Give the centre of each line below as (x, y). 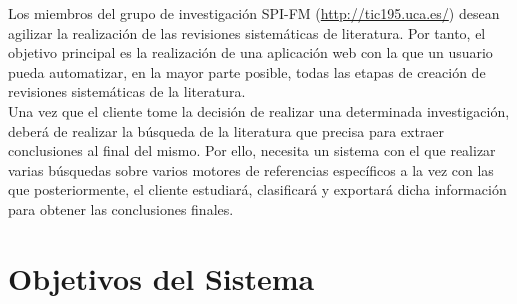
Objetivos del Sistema (161, 277)
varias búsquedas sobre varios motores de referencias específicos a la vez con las (251, 169)
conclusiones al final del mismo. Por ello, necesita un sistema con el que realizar (252, 150)
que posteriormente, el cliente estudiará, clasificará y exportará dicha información (257, 189)
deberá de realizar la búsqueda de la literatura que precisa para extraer (226, 130)
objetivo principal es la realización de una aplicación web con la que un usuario (250, 52)
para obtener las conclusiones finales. (121, 208)
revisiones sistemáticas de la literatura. (127, 91)
